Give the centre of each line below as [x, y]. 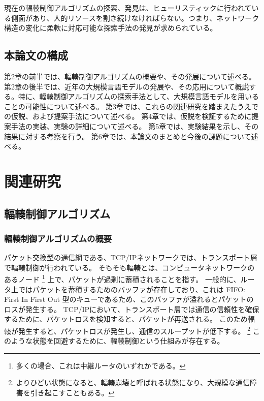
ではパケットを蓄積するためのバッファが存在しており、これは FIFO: [131, 289]
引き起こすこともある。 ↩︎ [72, 392]
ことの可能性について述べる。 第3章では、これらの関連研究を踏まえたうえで [131, 106]
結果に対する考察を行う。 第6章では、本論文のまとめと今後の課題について [128, 136]
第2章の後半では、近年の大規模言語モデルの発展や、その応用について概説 [127, 86]
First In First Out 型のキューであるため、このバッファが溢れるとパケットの [129, 299]
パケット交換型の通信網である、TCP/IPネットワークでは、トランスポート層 [131, 257]
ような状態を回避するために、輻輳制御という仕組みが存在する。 [118, 341]
